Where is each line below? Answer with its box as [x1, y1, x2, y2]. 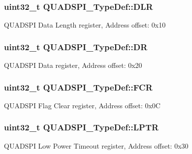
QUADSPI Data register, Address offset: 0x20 [4, 60, 142, 70]
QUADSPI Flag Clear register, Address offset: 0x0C [4, 100, 160, 110]
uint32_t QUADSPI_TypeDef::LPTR [4, 121, 159, 133]
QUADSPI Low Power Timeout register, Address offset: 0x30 [4, 140, 189, 151]
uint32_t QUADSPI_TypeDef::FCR [4, 81, 153, 93]
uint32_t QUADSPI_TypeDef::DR [4, 40, 148, 53]
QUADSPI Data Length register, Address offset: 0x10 [4, 20, 166, 30]
